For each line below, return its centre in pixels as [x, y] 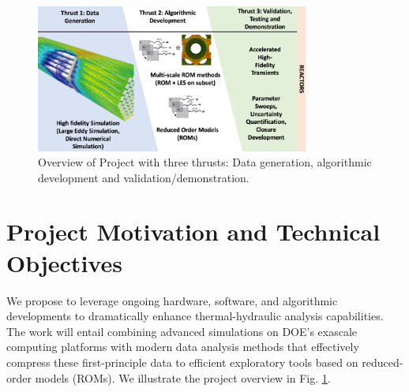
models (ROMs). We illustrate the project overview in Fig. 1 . [183, 377]
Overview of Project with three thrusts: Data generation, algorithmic [205, 162]
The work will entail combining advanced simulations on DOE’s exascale [182, 331]
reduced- [383, 362]
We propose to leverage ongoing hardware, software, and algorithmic [172, 300]
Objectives [64, 262]
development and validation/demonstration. [144, 177]
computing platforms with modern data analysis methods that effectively [183, 347]
